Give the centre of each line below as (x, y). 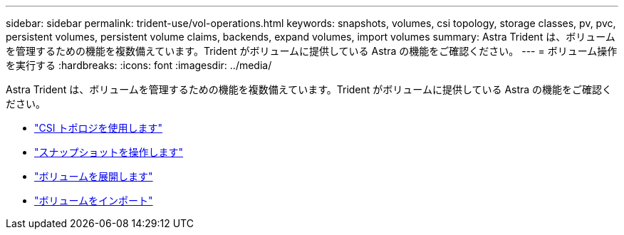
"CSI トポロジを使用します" (98, 128)
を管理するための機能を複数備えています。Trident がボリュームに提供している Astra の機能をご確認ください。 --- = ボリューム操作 (312, 51)
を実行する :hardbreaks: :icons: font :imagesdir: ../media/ (139, 65)
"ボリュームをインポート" (94, 200)
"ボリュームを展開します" (94, 176)
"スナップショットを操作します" (109, 152)
